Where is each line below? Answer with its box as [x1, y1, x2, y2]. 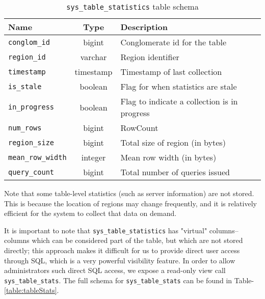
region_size [8, 138, 55, 147]
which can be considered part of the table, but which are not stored [32, 235, 243, 246]
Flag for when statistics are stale [120, 80, 237, 92]
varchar [80, 51, 107, 63]
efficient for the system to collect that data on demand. [4, 208, 177, 219]
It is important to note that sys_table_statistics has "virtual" [4, 225, 207, 235]
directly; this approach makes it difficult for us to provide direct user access [4, 245, 240, 256]
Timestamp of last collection [120, 66, 222, 77]
